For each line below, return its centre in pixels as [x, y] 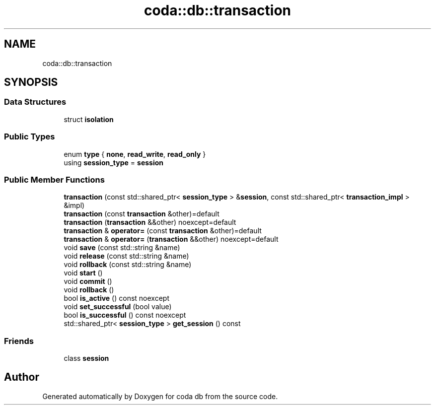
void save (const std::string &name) [122, 248]
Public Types [30, 137]
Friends [19, 341]
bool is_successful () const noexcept [125, 315]
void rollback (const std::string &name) [128, 265]
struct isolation [89, 119]
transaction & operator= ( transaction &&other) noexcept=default [171, 239]
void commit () [88, 281]
